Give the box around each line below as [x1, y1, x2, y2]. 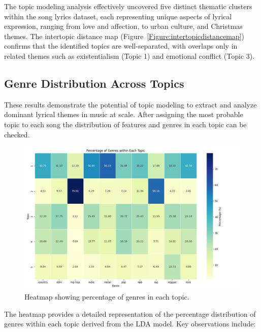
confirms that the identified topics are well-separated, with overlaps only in [4, 41, 238, 51]
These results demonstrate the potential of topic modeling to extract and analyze [4, 99, 257, 109]
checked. [4, 129, 30, 139]
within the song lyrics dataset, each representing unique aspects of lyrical [4, 11, 232, 21]
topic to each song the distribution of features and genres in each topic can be [4, 119, 247, 129]
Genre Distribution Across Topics [4, 75, 184, 91]
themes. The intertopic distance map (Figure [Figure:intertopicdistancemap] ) [4, 30, 244, 41]
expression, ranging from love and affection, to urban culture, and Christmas [4, 21, 243, 31]
